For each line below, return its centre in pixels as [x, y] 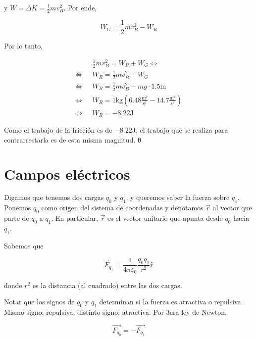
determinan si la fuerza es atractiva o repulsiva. [171, 302]
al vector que [232, 208]
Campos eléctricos [67, 173]
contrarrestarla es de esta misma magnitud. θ [73, 139]
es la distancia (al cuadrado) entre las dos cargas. [107, 285]
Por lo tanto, [24, 45]
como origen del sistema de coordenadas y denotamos [122, 208]
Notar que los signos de [39, 302]
